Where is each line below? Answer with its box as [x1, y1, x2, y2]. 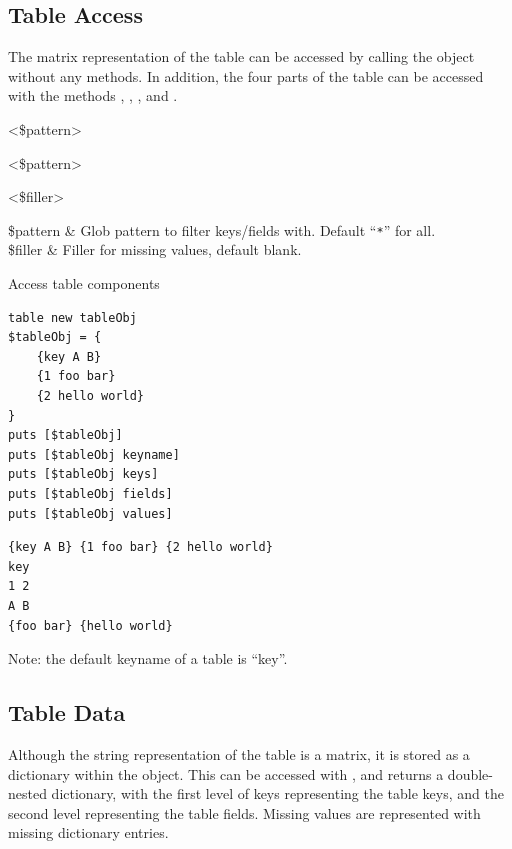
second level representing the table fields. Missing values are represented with [8, 802, 481, 823]
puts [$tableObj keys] [8, 467, 159, 482]
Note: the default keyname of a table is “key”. [8, 648, 288, 669]
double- [447, 763, 493, 784]
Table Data [8, 697, 126, 728]
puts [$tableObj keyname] [8, 447, 180, 462]
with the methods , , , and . [8, 85, 178, 106]
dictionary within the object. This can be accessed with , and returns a [8, 763, 444, 784]
